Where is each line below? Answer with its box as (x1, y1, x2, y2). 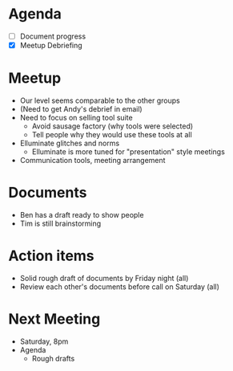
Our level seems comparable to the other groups (19, 96, 180, 105)
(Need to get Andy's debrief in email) (19, 104, 143, 113)
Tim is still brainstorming (19, 218, 102, 228)
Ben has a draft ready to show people (19, 210, 144, 219)
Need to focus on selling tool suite (19, 113, 134, 122)
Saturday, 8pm (19, 336, 69, 346)
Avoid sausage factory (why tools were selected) (31, 121, 194, 131)
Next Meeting (8, 310, 101, 328)
